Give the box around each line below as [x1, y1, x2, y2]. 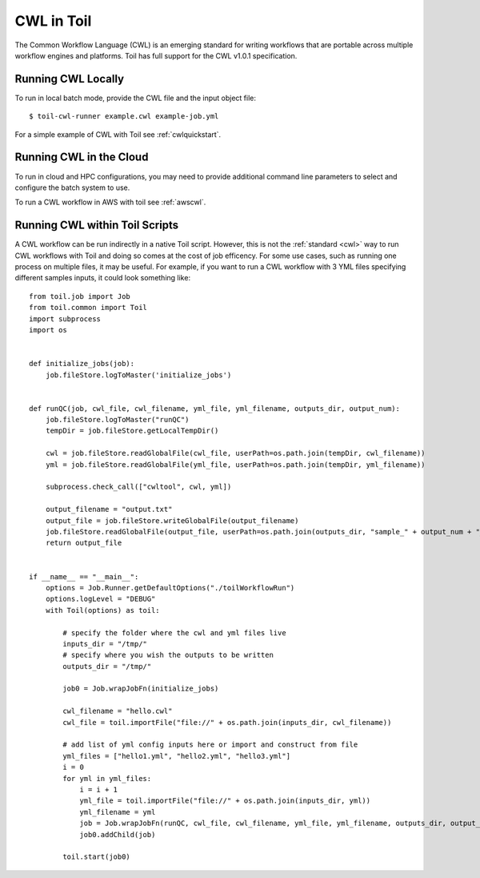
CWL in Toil [14, 12, 92, 30]
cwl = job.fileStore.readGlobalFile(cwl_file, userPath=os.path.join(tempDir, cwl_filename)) [45, 449, 426, 458]
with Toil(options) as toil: [45, 606, 160, 614]
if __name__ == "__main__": [29, 572, 139, 581]
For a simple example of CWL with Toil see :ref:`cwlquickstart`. [14, 129, 222, 139]
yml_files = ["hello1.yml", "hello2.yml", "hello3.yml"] [62, 751, 291, 760]
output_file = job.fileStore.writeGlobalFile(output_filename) [45, 516, 299, 525]
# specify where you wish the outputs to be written [62, 650, 274, 660]
